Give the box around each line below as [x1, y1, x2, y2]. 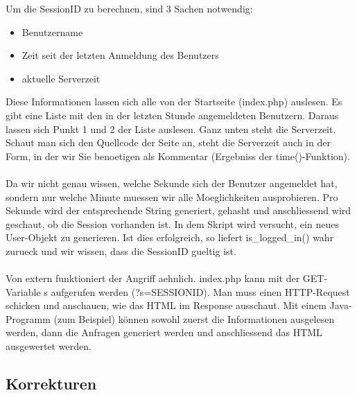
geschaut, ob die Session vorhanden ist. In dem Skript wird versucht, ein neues [6, 216, 339, 231]
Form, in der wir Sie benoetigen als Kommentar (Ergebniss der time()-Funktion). [6, 148, 350, 163]
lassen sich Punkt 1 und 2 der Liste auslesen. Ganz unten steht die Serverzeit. [6, 121, 336, 136]
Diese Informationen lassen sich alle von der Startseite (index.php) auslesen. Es [6, 94, 342, 109]
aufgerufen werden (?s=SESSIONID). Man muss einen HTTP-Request [51, 284, 350, 299]
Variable [6, 284, 41, 299]
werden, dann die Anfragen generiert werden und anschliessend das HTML [6, 325, 322, 340]
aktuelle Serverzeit [21, 71, 101, 85]
